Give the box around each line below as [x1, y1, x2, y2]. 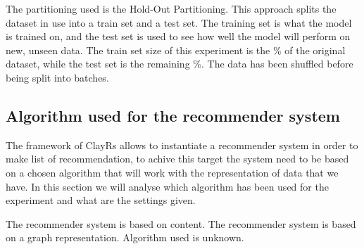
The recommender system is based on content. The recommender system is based [6, 216, 356, 231]
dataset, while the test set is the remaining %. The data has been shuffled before [6, 56, 353, 71]
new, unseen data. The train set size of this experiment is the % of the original [6, 42, 346, 57]
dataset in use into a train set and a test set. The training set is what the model [6, 15, 352, 30]
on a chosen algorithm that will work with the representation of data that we [6, 165, 339, 179]
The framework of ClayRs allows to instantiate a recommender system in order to [6, 137, 358, 152]
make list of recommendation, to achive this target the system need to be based [6, 151, 349, 166]
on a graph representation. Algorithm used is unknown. [6, 230, 244, 245]
